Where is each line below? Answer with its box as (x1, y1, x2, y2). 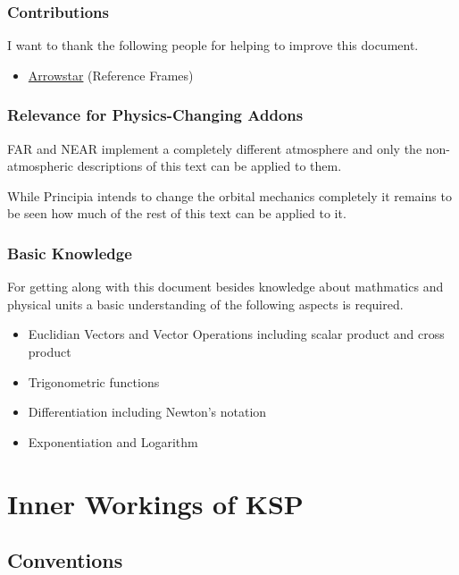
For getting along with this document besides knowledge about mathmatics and (7, 277, 444, 296)
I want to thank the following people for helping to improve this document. (7, 36, 419, 55)
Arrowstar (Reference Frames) (28, 65, 194, 84)
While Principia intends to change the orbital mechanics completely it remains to (7, 186, 452, 205)
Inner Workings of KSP (7, 485, 304, 521)
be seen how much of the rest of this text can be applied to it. (7, 204, 346, 223)
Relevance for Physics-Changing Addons (7, 104, 304, 126)
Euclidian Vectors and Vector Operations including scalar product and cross (28, 325, 445, 343)
